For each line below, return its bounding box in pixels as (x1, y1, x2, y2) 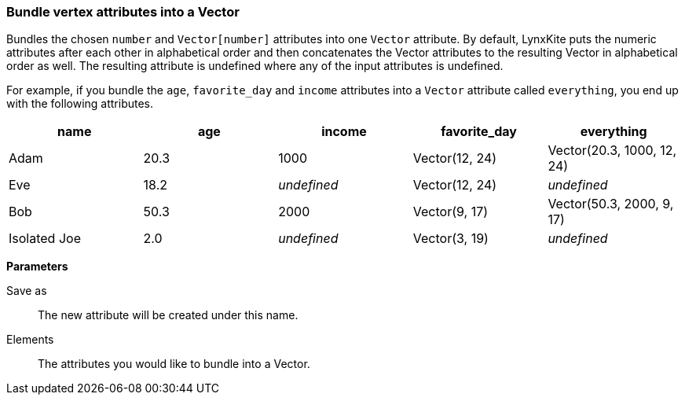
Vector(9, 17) (412, 204, 489, 220)
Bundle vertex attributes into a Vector (6, 4, 240, 20)
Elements (6, 333, 54, 347)
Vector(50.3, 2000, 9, (548, 196, 674, 212)
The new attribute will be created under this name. (38, 308, 299, 322)
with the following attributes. (6, 97, 154, 111)
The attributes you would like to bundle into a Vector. (38, 357, 310, 371)
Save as (6, 284, 47, 298)
